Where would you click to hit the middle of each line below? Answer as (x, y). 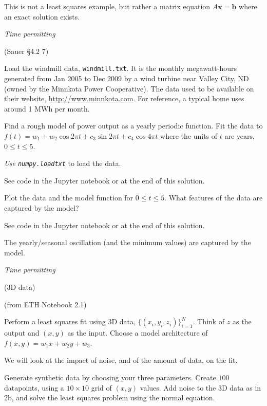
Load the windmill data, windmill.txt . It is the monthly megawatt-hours (121, 68)
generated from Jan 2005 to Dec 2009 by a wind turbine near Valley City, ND (127, 78)
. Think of (209, 321)
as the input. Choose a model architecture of (138, 333)
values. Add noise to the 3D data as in (201, 387)
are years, (240, 136)
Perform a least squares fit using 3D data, (70, 321)
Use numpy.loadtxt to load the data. (63, 163)
